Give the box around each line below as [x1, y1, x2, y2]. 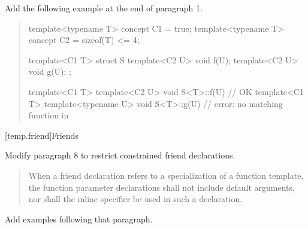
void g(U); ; [28, 65, 71, 78]
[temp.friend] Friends [5, 129, 78, 141]
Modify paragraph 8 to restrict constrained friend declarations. [5, 149, 235, 161]
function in [28, 109, 69, 121]
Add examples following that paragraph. [5, 212, 153, 225]
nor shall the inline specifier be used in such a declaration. [28, 193, 243, 205]
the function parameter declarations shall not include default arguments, [28, 181, 295, 193]
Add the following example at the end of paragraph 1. [5, 2, 203, 14]
